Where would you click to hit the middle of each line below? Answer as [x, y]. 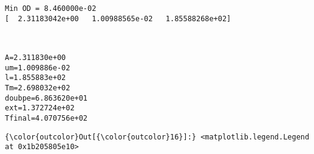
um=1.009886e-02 [38, 68]
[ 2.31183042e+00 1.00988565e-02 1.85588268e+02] [118, 18]
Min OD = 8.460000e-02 [51, 8]
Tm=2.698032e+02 [38, 88]
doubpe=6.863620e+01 [46, 98]
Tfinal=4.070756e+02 [46, 118]
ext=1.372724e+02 [40, 108]
